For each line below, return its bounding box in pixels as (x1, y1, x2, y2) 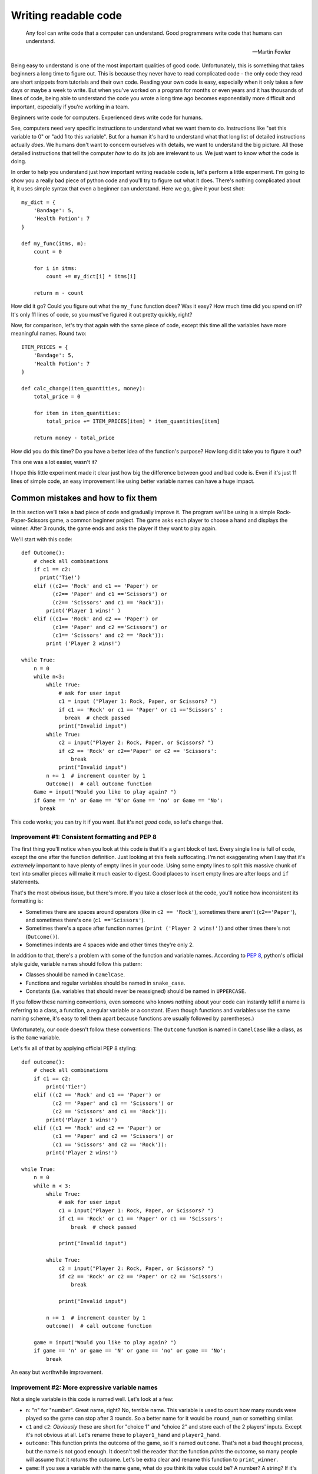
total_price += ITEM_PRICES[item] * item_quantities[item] (46, 418, 220, 425)
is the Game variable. (11, 1034, 61, 1041)
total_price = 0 (33, 393, 81, 400)
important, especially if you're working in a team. (11, 103, 130, 110)
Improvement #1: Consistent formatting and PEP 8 (11, 833, 157, 841)
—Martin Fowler (252, 48, 291, 55)
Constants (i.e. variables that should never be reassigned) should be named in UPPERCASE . (25, 988, 247, 995)
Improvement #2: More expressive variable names (11, 1383, 158, 1391)
